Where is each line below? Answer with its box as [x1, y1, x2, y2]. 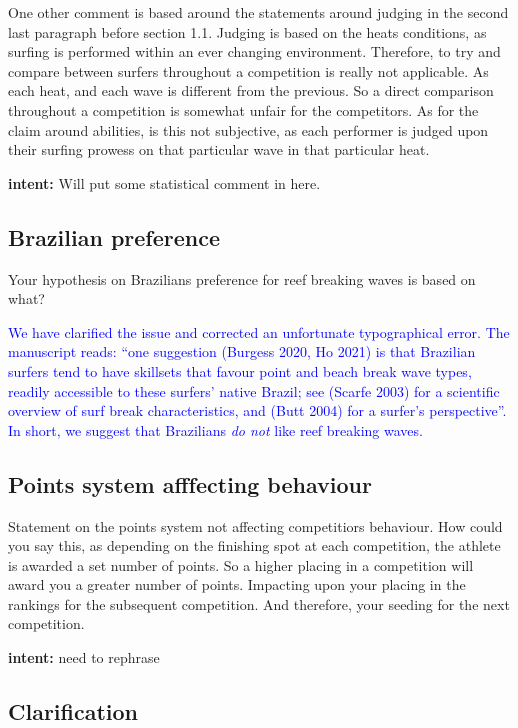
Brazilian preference [8, 221, 221, 252]
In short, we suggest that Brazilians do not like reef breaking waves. [8, 419, 423, 440]
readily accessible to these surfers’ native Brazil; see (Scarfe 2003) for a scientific [8, 380, 500, 401]
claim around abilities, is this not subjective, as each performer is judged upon [8, 119, 489, 140]
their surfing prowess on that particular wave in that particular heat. [8, 139, 430, 160]
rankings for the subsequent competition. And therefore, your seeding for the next [8, 593, 510, 614]
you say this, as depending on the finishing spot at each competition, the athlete [8, 535, 501, 556]
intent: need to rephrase [8, 647, 160, 668]
